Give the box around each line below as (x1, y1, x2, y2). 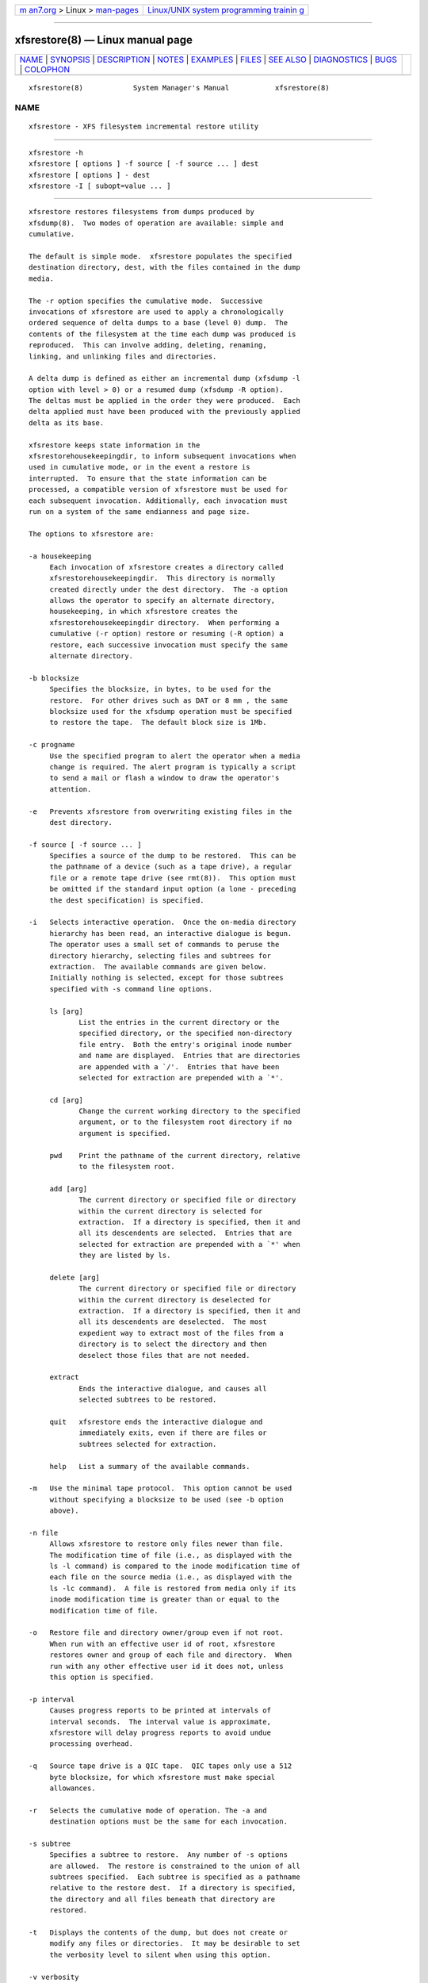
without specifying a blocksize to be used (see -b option (49, 1495, 285, 1504)
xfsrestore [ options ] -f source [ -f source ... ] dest (29, 159, 259, 168)
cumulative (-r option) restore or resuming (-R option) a (49, 629, 285, 639)
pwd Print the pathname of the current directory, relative (49, 1151, 300, 1160)
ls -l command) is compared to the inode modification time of (49, 1562, 300, 1571)
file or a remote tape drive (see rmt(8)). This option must (49, 873, 296, 882)
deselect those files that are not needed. (78, 1351, 250, 1360)
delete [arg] (49, 1273, 101, 1282)
